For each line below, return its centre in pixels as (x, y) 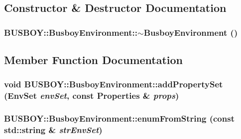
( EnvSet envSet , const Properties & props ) (92, 96)
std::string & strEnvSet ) (53, 130)
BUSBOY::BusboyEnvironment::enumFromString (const (119, 118)
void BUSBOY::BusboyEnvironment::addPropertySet (114, 84)
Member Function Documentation (94, 60)
